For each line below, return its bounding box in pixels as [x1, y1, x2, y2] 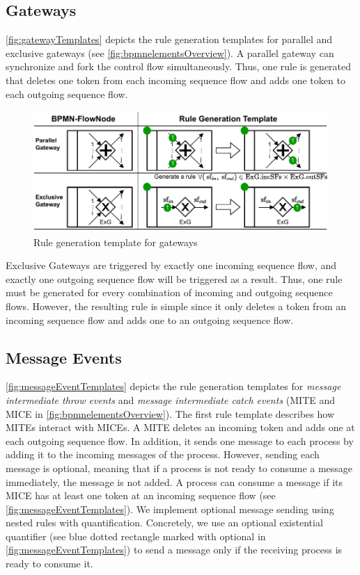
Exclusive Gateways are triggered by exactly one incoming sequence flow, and [6, 258, 337, 273]
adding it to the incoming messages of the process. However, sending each [6, 447, 320, 462]
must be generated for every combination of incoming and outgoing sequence [6, 285, 333, 300]
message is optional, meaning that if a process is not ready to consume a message [6, 460, 353, 475]
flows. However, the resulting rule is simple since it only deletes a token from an [6, 298, 347, 313]
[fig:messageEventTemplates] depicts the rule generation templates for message [6, 379, 341, 394]
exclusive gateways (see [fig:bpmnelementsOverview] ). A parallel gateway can [6, 45, 334, 60]
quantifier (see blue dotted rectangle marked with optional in [6, 528, 266, 543]
